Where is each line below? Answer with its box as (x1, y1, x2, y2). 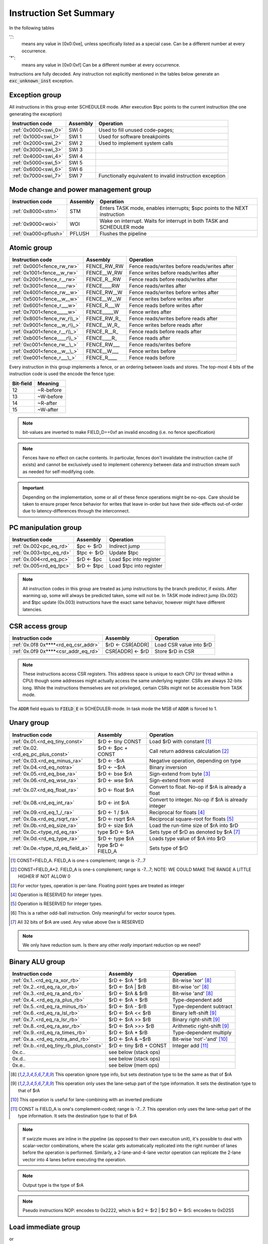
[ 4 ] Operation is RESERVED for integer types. (10, 892, 103, 898)
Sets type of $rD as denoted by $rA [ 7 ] (149, 829, 240, 835)
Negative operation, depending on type (149, 757, 241, 764)
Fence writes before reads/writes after (129, 269, 219, 276)
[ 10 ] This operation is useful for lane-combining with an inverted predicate (10, 1097, 162, 1103)
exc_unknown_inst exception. (9, 78, 74, 84)
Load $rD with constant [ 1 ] (149, 738, 211, 745)
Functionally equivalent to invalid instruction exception (98, 172, 226, 179)
